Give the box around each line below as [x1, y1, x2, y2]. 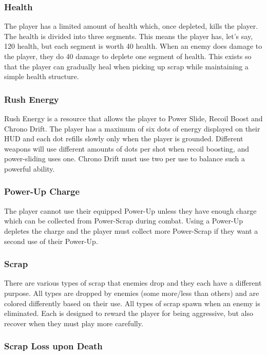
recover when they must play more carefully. [4, 317, 143, 328]
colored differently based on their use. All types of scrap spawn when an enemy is [4, 297, 260, 308]
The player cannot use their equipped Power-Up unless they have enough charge [4, 205, 257, 216]
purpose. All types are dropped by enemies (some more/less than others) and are [4, 287, 259, 298]
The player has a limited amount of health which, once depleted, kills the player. [4, 21, 258, 31]
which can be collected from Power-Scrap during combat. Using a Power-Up [4, 215, 243, 226]
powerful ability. [4, 163, 55, 174]
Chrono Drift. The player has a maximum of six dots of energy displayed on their [4, 123, 260, 134]
